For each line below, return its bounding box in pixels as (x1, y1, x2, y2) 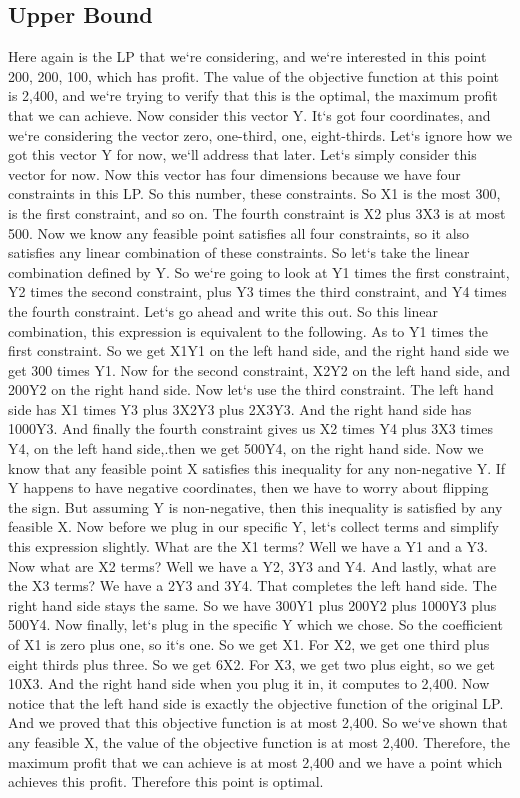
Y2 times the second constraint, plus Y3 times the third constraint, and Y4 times (8, 281, 507, 302)
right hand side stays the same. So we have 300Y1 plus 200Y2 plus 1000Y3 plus (8, 594, 497, 615)
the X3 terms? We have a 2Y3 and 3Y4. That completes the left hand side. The (8, 575, 497, 596)
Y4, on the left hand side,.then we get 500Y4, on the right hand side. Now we (8, 438, 484, 459)
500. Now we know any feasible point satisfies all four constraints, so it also (8, 222, 470, 243)
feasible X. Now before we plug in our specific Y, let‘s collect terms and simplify (8, 516, 499, 537)
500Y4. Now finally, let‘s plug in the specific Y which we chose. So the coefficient (8, 614, 503, 635)
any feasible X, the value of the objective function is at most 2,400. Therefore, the (8, 731, 510, 752)
